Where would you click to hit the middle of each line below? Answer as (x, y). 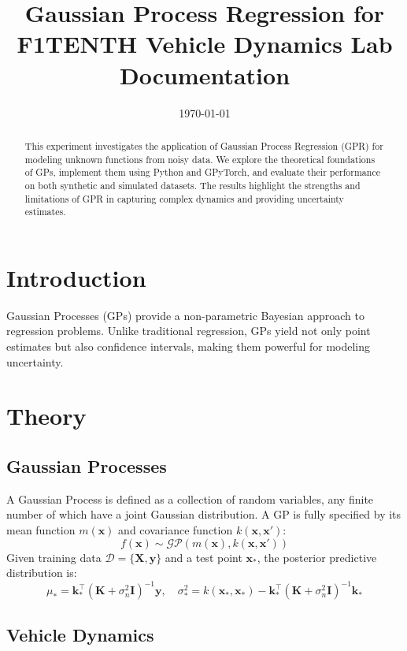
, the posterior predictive (317, 557)
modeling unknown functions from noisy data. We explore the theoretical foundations (200, 159)
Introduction (76, 277)
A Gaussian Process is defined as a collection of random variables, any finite (190, 498)
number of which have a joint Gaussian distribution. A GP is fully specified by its (204, 514)
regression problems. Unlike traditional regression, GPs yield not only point (189, 331)
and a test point (203, 557)
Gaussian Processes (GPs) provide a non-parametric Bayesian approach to (185, 315)
